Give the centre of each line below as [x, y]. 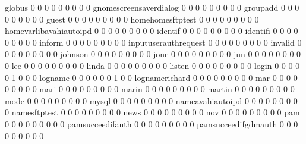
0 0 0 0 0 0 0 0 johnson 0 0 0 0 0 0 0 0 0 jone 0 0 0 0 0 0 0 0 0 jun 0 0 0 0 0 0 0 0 [153, 54]
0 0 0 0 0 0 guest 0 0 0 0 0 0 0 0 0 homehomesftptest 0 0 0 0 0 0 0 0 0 [132, 19]
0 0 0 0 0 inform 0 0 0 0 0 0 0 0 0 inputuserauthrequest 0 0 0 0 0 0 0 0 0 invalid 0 [153, 42]
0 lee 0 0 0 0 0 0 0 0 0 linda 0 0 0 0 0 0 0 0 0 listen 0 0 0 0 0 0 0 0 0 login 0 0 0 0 [152, 65]
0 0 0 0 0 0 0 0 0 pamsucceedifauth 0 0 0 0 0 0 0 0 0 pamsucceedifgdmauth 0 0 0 [152, 123]
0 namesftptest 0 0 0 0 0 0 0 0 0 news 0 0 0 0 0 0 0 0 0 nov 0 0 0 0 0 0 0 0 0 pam [152, 112]
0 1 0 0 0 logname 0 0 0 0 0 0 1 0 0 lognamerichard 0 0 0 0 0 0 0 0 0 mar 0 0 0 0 [151, 77]
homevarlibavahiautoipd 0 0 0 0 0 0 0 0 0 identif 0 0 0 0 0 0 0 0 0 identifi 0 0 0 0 [152, 31]
